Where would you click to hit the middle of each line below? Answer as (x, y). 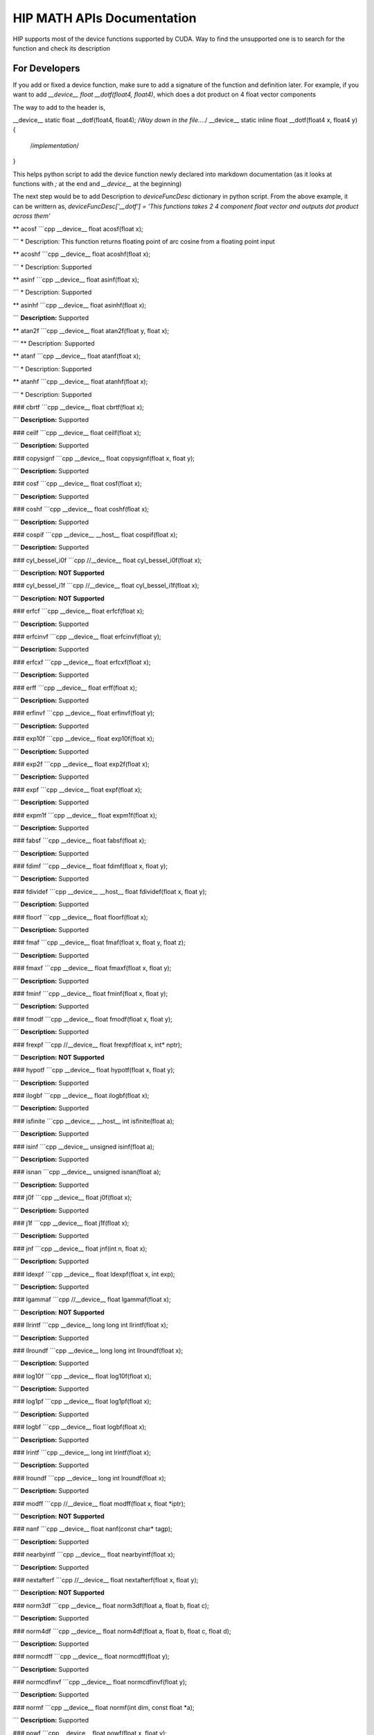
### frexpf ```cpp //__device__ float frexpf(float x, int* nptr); (98, 1044)
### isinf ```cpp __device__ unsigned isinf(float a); (84, 1146)
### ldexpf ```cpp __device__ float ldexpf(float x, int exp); (94, 1274)
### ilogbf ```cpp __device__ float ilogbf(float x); (81, 1096)
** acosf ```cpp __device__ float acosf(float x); (78, 228)
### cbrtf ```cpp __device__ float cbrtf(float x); (79, 407)
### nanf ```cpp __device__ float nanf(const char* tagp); (92, 1529)
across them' (32, 216)
